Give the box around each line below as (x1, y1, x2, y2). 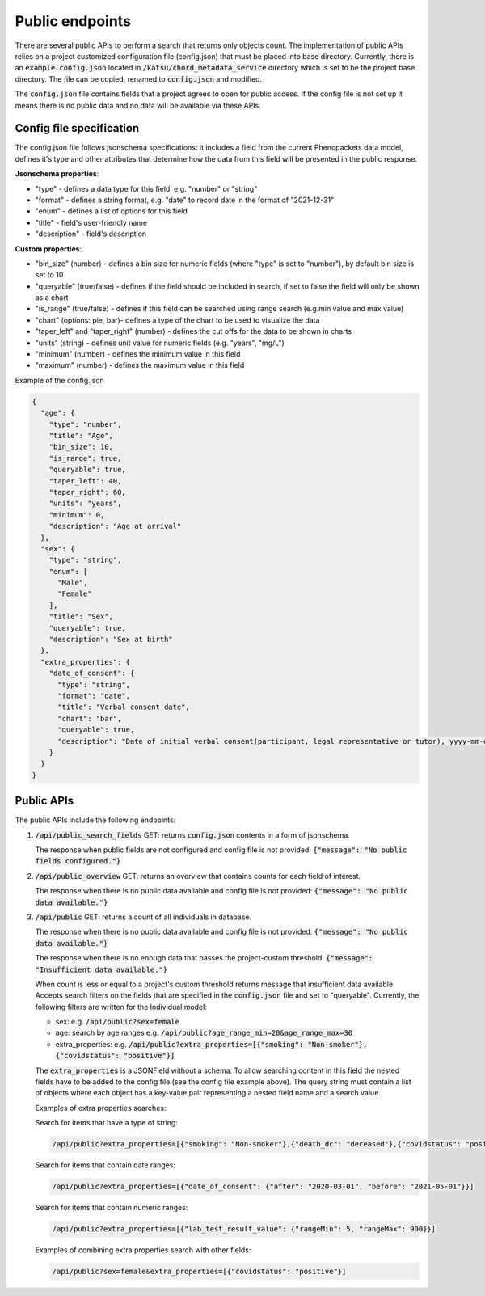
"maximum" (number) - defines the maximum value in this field (35, 361, 245, 370)
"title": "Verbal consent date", (57, 703, 190, 711)
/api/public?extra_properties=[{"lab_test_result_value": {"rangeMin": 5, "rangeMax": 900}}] (52, 1225, 436, 1234)
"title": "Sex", (48, 612, 113, 622)
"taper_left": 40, (48, 476, 122, 485)
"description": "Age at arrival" (48, 521, 182, 531)
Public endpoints (15, 12, 131, 30)
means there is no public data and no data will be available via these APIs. (15, 100, 262, 110)
